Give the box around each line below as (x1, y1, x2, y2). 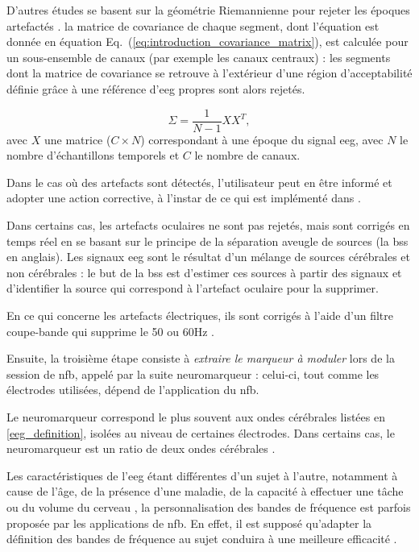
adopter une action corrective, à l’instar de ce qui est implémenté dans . (6, 189, 361, 206)
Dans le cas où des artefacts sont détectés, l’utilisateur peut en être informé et (6, 173, 392, 190)
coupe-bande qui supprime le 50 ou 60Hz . (6, 322, 214, 339)
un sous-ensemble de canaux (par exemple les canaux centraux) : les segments (6, 48, 391, 65)
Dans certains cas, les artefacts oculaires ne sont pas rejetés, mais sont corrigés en (6, 217, 410, 233)
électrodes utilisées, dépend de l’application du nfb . (6, 381, 259, 398)
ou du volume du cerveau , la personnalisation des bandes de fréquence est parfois (6, 498, 411, 515)
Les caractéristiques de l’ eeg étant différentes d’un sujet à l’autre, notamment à (6, 467, 398, 484)
